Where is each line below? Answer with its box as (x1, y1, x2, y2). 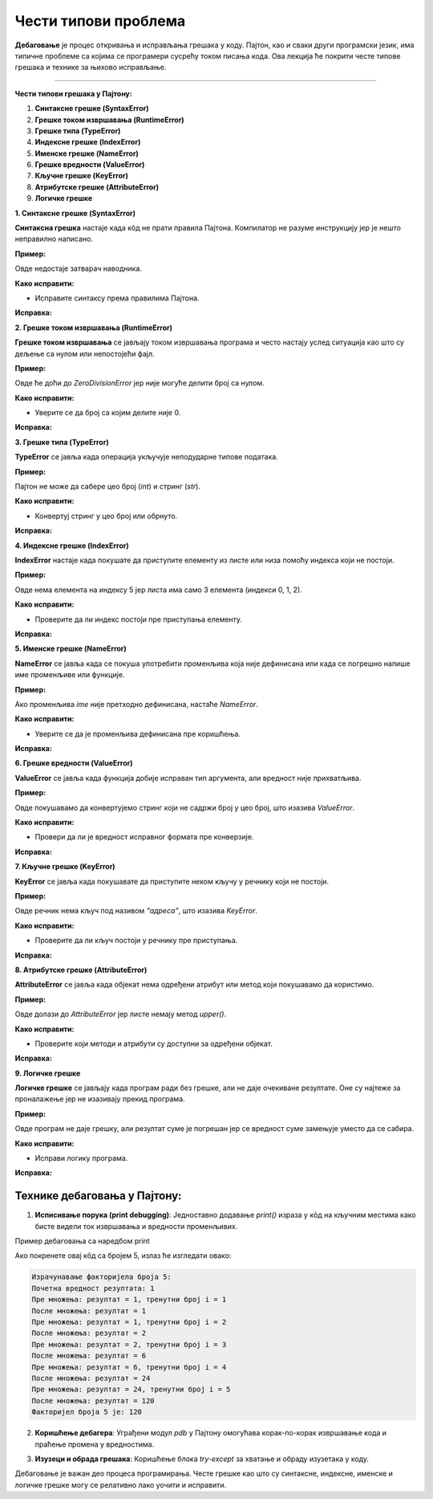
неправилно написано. (14, 234, 94, 244)
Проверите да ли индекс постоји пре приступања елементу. (34, 615, 243, 624)
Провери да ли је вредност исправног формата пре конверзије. (34, 832, 254, 842)
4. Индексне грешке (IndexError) (14, 541, 129, 550)
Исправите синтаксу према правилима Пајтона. (34, 293, 200, 303)
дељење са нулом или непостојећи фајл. (14, 349, 156, 358)
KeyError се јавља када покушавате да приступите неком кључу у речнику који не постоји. (14, 876, 329, 886)
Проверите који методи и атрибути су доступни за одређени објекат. (34, 1039, 273, 1048)
